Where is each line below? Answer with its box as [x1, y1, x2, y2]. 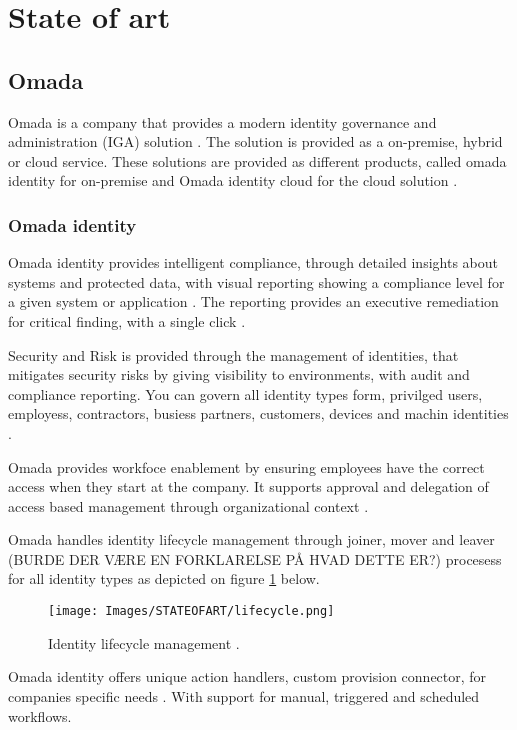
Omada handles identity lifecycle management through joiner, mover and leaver [8, 529, 495, 550]
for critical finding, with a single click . [8, 310, 246, 331]
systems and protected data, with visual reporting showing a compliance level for [8, 271, 505, 292]
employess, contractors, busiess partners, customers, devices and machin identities [8, 403, 509, 424]
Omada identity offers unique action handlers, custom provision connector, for [8, 666, 487, 687]
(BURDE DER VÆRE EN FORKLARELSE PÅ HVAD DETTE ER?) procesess [8, 548, 502, 569]
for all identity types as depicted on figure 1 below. [8, 568, 320, 589]
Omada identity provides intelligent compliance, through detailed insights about [8, 252, 498, 273]
